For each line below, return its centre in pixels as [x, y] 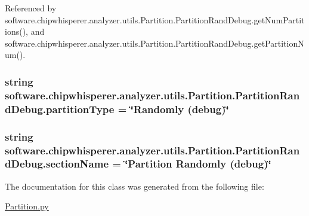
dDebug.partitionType [60, 109]
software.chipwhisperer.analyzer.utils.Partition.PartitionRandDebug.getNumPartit [155, 19]
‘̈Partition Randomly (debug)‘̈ [198, 164]
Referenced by [31, 8]
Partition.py [27, 206]
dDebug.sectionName [57, 164]
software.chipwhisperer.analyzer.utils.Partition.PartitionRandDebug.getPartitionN [154, 43]
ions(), [16, 31]
